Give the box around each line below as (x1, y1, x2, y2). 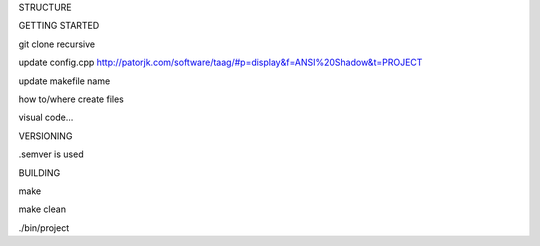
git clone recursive (18, 38, 95, 50)
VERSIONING (18, 130, 73, 142)
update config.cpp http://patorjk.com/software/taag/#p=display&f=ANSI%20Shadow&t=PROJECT (18, 56, 423, 69)
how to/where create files (18, 93, 124, 105)
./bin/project (18, 221, 70, 234)
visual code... (18, 111, 74, 124)
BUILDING (18, 166, 61, 179)
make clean (18, 203, 67, 215)
